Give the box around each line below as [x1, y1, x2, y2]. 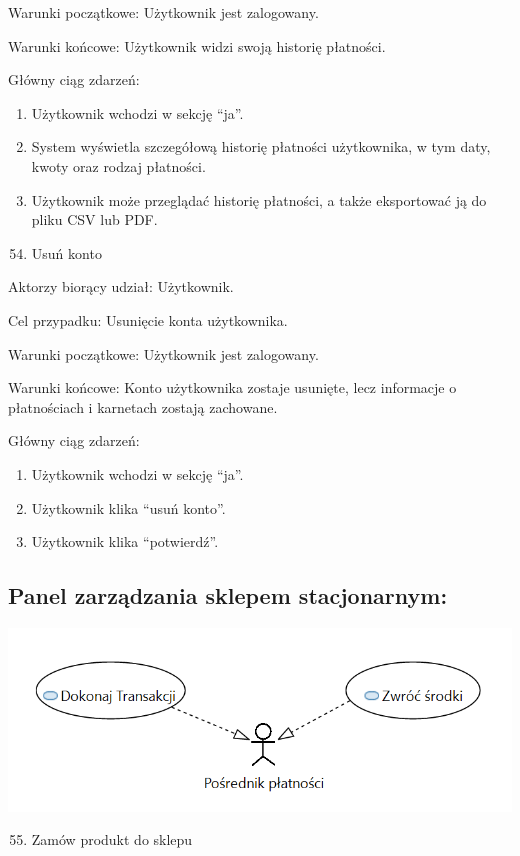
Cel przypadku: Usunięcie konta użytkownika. [8, 309, 288, 330]
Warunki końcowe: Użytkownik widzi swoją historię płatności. [8, 35, 386, 56]
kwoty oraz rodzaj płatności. [31, 155, 206, 176]
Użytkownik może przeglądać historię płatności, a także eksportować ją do [31, 189, 487, 210]
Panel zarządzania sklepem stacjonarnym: [8, 580, 448, 611]
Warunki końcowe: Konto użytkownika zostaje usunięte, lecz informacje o [8, 377, 457, 398]
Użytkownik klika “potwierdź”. [31, 531, 219, 552]
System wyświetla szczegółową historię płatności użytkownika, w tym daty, [31, 136, 491, 157]
